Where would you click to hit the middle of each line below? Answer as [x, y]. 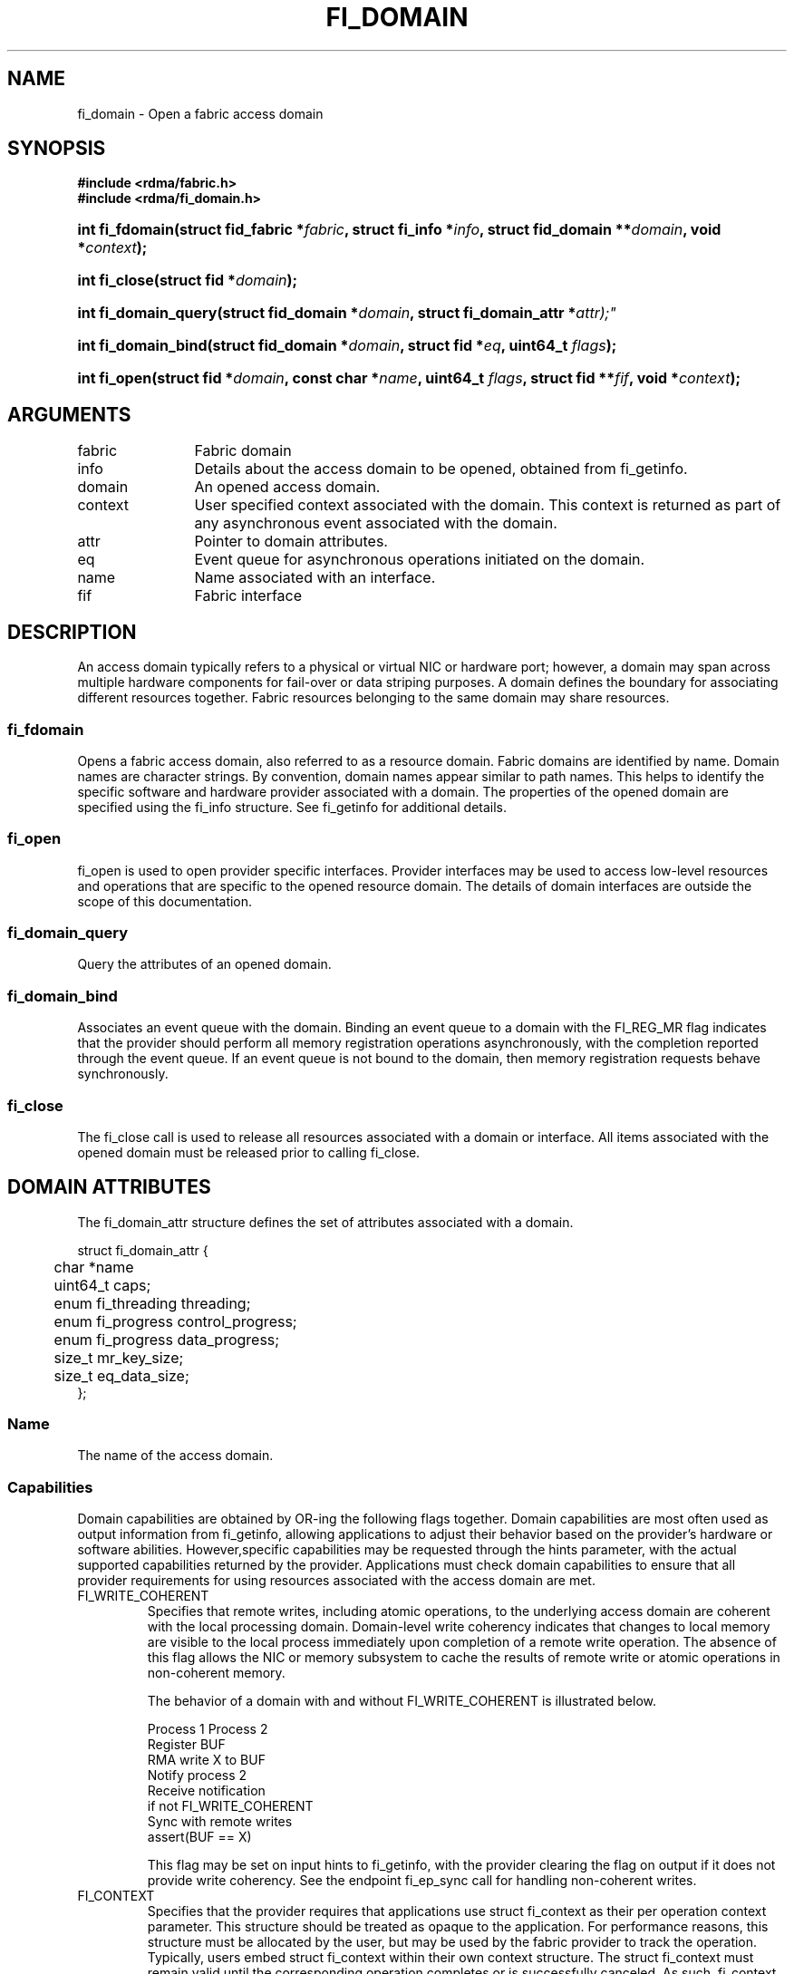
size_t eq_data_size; [121, 1375]
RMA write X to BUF [206, 1760]
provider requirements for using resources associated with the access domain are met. [336, 1581]
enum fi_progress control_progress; [175, 1321]
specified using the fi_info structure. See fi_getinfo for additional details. [292, 807]
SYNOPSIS [57, 149]
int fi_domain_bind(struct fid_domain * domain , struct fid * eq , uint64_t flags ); [347, 346]
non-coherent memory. [216, 1673]
